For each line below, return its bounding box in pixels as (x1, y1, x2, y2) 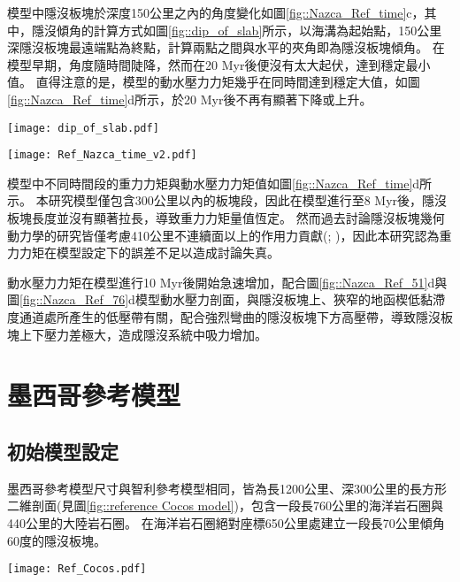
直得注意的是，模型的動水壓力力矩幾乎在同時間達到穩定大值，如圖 (35, 73, 420, 91)
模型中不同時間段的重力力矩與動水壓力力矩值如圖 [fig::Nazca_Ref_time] (7, 173, 413, 192)
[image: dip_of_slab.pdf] (7, 121, 159, 134)
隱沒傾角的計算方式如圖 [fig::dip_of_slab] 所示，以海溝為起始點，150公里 (31, 20, 442, 39)
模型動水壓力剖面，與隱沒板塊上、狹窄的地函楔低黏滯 (134, 290, 445, 309)
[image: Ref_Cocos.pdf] (7, 563, 147, 576)
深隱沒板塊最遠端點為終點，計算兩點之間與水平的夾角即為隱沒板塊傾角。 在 (7, 38, 445, 57)
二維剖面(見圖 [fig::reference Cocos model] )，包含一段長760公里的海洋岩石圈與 (7, 496, 443, 515)
